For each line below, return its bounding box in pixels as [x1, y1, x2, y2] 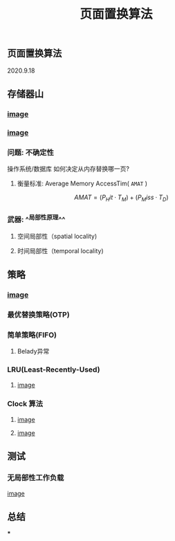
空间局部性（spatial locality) [17, 232, 98, 240]
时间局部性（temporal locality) [17, 246, 104, 255]
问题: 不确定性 [7, 147, 54, 157]
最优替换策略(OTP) [7, 309, 71, 319]
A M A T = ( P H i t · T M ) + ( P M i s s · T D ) [74, 193, 169, 203]
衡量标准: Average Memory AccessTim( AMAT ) [17, 179, 147, 187]
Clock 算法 [7, 399, 44, 409]
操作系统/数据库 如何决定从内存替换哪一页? [7, 165, 130, 173]
